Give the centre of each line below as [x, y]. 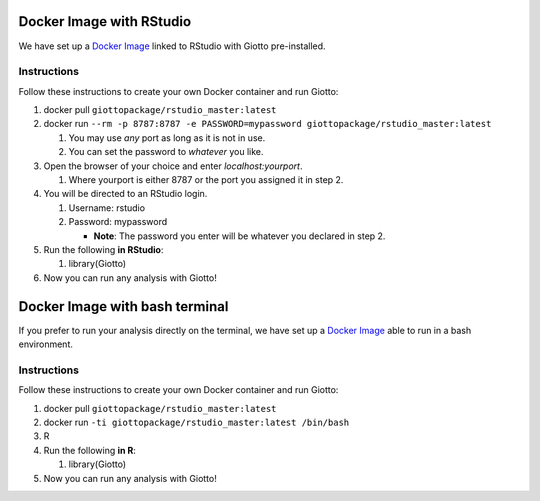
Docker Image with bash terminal [123, 306]
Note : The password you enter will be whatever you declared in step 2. [239, 236]
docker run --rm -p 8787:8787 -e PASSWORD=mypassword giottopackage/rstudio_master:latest [267, 124]
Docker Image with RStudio [105, 21]
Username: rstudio [106, 207]
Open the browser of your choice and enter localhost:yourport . [173, 166]
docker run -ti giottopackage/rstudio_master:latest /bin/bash [196, 422]
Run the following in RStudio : [103, 249]
